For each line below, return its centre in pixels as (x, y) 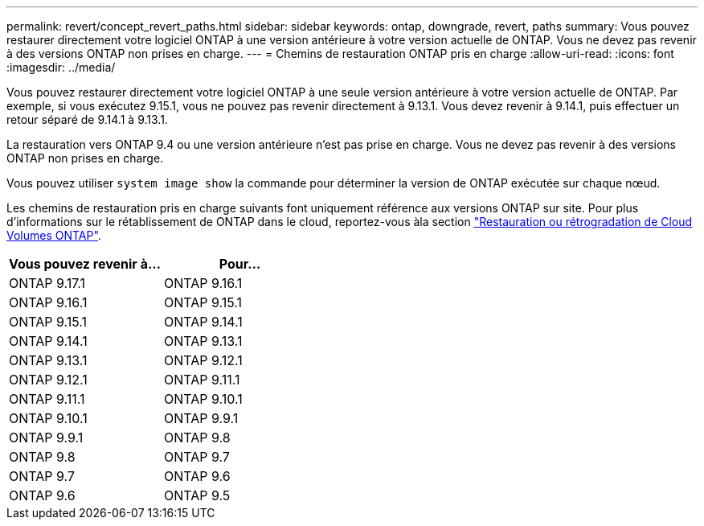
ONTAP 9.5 (197, 495)
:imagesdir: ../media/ (61, 67)
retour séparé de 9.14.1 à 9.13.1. (87, 119)
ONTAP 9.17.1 (47, 283)
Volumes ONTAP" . (54, 235)
